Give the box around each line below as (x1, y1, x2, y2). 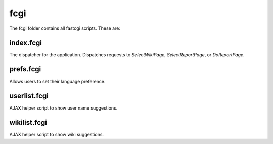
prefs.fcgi (9, 65, 41, 74)
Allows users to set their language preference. (9, 79, 106, 85)
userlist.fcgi (9, 92, 49, 100)
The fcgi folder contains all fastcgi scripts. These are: (9, 25, 121, 31)
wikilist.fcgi (9, 118, 48, 127)
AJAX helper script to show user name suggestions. (9, 105, 118, 111)
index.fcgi (9, 39, 42, 47)
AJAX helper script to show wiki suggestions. (9, 132, 104, 138)
